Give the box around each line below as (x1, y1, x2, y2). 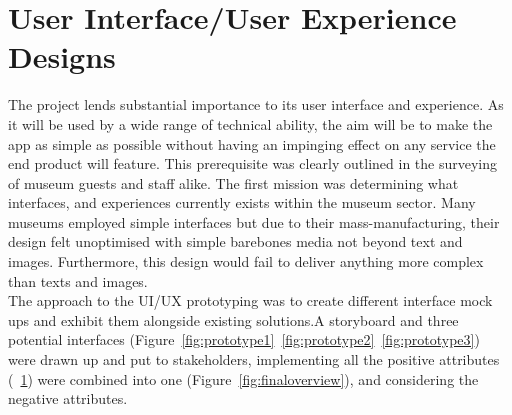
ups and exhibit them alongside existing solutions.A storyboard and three (8, 309, 459, 330)
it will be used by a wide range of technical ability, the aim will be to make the (8, 113, 493, 134)
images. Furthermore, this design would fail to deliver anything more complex (8, 251, 484, 272)
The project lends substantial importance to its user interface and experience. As (8, 94, 504, 115)
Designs (8, 36, 116, 77)
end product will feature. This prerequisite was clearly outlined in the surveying (8, 153, 498, 174)
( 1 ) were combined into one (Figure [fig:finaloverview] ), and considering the (8, 368, 479, 389)
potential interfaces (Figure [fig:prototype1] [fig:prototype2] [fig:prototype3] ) (8, 329, 480, 350)
